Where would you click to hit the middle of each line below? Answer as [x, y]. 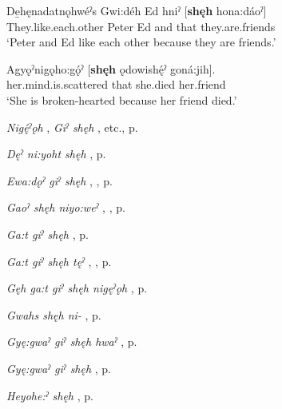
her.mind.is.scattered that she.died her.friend [116, 84]
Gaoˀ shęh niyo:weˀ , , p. [66, 207]
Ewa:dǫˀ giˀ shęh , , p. [60, 180]
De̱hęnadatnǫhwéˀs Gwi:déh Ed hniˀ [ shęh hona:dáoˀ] [137, 10]
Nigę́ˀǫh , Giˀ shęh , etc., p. [72, 127]
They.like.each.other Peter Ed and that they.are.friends [141, 26]
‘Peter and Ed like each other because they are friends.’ [141, 42]
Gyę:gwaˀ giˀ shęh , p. [59, 368]
